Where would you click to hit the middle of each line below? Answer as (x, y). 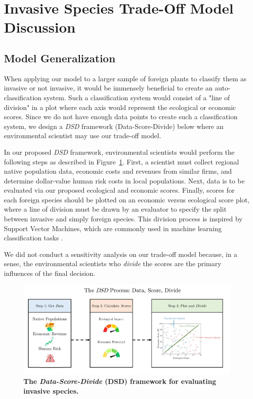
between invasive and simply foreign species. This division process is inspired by (123, 219)
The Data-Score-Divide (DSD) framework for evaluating (120, 381)
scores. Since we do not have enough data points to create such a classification (121, 117)
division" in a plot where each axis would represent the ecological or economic (120, 107)
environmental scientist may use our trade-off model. (83, 136)
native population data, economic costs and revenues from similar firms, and (118, 171)
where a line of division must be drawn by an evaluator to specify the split (115, 209)
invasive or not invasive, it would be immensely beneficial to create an (108, 88)
